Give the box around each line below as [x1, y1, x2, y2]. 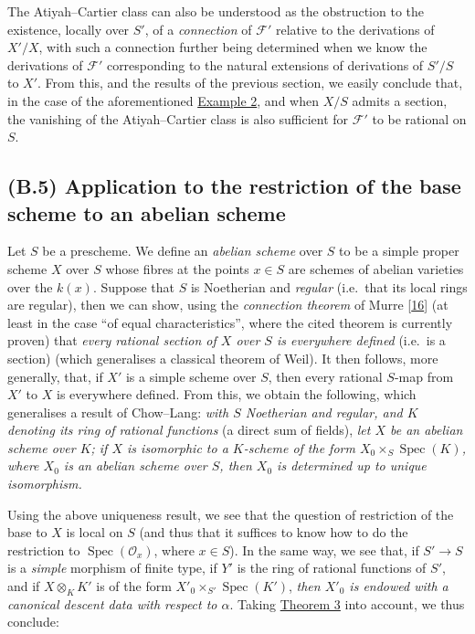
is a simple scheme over [125, 366, 257, 386]
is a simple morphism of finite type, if [7, 558, 217, 577]
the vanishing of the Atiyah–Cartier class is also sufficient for [7, 109, 349, 128]
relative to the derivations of [275, 19, 435, 38]
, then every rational [268, 366, 383, 386]
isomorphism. [7, 474, 82, 493]
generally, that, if [7, 366, 103, 386]
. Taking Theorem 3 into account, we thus [229, 594, 465, 613]
